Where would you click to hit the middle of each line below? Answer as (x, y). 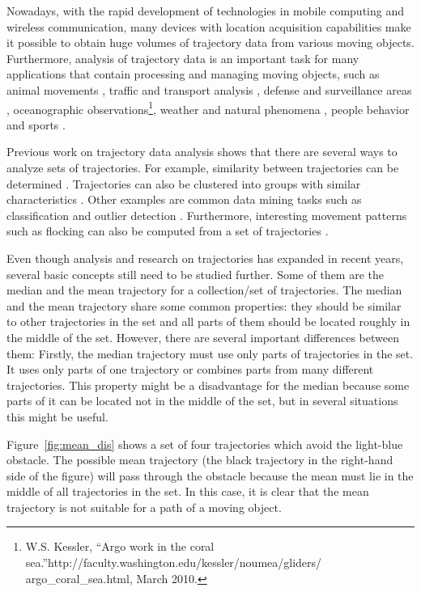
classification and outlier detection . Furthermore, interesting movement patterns (207, 215)
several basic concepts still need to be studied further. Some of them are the (196, 274)
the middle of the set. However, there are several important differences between (203, 337)
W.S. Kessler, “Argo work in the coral (120, 546)
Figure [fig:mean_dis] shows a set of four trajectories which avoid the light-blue (205, 444)
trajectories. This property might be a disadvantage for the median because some (208, 385)
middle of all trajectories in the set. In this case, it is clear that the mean (188, 491)
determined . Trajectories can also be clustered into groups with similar (184, 183)
